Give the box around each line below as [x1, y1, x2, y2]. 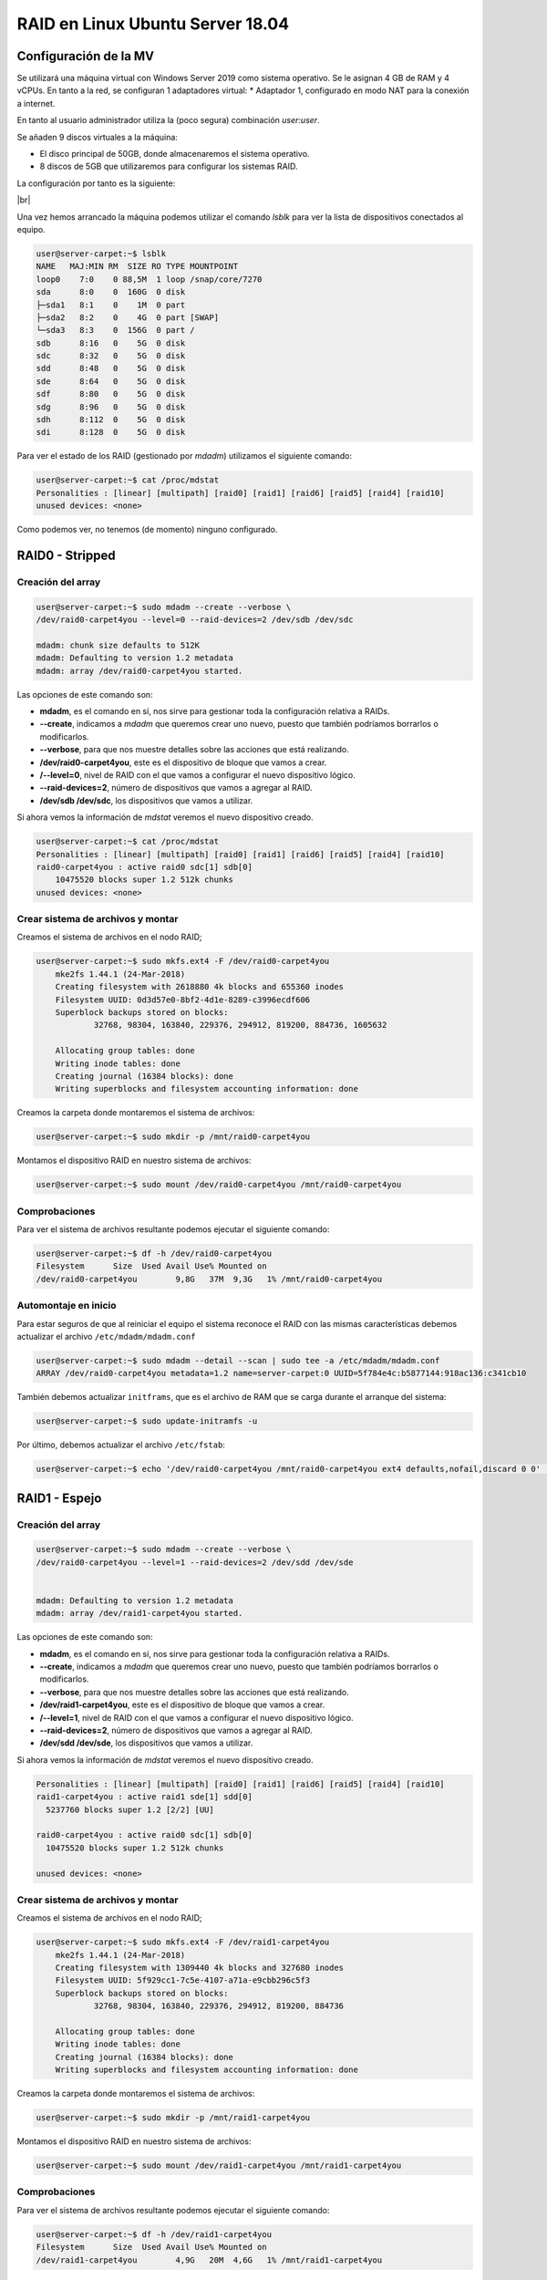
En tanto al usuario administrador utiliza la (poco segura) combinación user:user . [16, 115, 320, 126]
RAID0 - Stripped [16, 547, 116, 563]
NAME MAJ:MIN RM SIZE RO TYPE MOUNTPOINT [36, 261, 239, 272]
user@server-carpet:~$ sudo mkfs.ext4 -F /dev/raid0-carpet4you [36, 956, 330, 967]
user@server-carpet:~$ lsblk [36, 248, 167, 259]
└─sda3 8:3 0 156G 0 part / [36, 325, 195, 336]
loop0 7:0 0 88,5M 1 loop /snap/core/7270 [36, 274, 263, 285]
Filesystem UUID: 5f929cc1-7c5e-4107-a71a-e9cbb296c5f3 [55, 1975, 311, 1985]
